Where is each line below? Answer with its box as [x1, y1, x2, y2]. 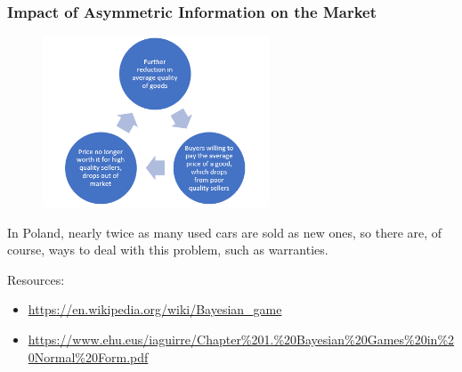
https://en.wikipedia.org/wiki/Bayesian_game [28, 300, 282, 319]
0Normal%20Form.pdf [28, 347, 149, 366]
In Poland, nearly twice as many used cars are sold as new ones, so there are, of [7, 222, 442, 241]
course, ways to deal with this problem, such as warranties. [7, 240, 328, 259]
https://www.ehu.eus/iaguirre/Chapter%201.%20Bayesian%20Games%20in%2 [28, 330, 455, 349]
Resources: [7, 270, 65, 288]
